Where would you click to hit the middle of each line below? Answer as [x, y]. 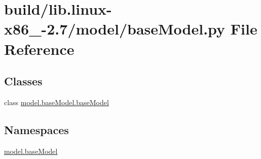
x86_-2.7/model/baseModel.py [115, 29]
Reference [39, 49]
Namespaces [36, 129]
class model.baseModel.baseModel [57, 102]
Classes [23, 81]
